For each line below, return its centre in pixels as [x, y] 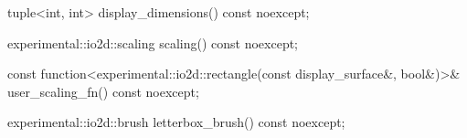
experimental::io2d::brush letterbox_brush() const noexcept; [176, 122]
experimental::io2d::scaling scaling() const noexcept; [153, 42]
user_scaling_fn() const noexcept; [103, 91]
